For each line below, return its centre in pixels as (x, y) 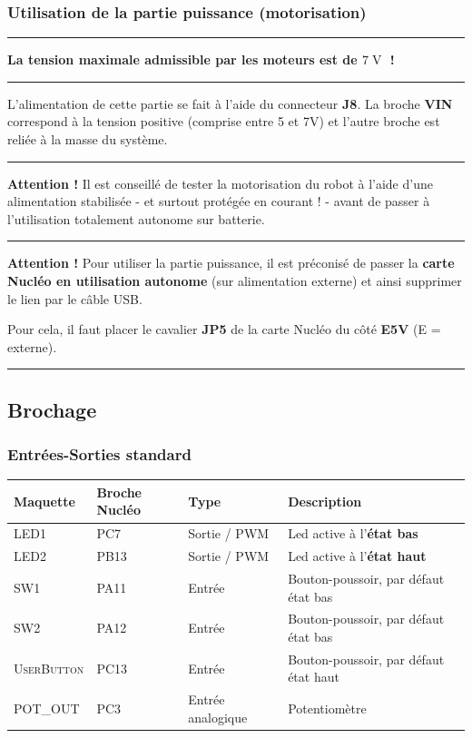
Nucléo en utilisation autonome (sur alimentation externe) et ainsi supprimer (235, 280)
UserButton (49, 668)
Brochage (52, 409)
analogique (218, 717)
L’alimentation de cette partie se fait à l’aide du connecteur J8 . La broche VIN (230, 103)
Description (325, 501)
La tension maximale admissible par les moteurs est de (182, 59)
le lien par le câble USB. (75, 298)
